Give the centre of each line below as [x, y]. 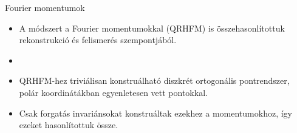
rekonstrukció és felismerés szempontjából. [98, 40]
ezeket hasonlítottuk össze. [69, 125]
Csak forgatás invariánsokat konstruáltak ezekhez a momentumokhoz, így [155, 113]
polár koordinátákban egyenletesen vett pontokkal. [113, 92]
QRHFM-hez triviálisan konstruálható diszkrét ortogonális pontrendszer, [154, 80]
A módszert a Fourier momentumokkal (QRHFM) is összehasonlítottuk [152, 28]
